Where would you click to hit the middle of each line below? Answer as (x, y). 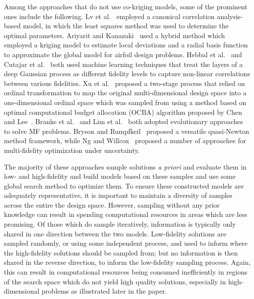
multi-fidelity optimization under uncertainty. (72, 150)
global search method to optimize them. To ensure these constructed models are (124, 185)
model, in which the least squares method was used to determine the (126, 26)
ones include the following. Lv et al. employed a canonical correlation (109, 16)
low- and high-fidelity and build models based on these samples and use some (120, 176)
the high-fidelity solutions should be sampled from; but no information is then (121, 252)
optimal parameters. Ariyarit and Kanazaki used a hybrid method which (115, 35)
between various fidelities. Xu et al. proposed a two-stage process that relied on (125, 83)
